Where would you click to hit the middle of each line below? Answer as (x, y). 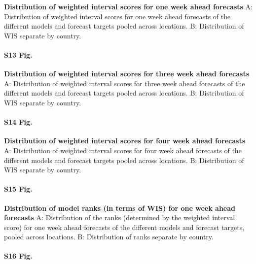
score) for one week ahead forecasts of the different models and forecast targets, (124, 227)
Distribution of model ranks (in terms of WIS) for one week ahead (120, 208)
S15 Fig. (18, 189)
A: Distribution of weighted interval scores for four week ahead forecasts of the (123, 150)
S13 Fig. (18, 54)
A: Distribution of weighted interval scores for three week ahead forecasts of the (125, 83)
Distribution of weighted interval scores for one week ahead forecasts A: (128, 6)
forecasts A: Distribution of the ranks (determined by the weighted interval (120, 217)
